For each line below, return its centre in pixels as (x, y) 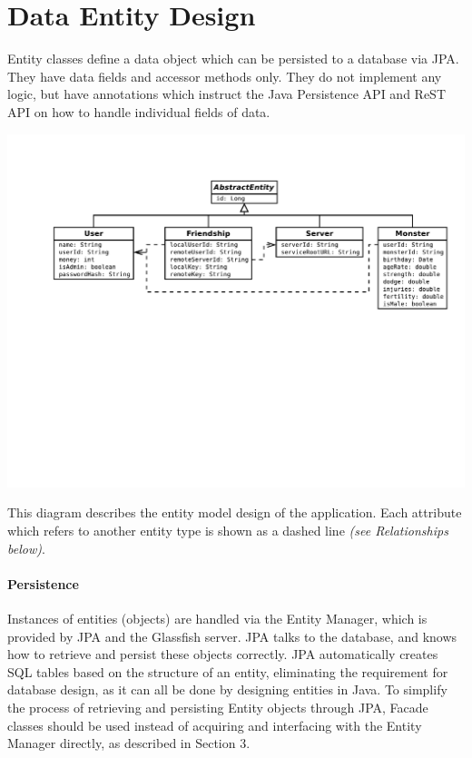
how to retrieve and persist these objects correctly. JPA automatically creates (223, 654)
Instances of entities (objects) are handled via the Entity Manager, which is (217, 618)
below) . (26, 548)
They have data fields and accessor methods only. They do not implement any (225, 76)
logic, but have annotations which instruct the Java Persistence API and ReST (226, 94)
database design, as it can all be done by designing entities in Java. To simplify (227, 689)
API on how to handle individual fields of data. (139, 111)
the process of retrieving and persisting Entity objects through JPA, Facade (218, 707)
